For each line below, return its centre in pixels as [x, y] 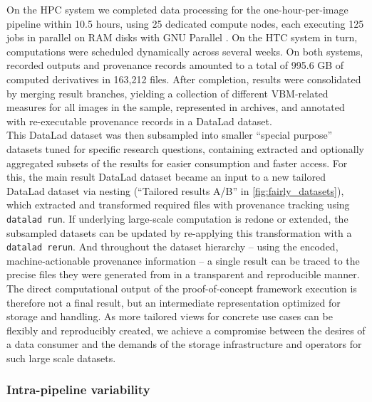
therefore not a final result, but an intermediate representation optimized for [174, 302]
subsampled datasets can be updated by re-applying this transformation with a [179, 232]
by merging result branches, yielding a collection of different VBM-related [167, 93]
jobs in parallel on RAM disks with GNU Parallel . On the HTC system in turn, [182, 37]
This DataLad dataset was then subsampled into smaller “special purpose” [170, 135]
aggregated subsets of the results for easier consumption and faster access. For [177, 163]
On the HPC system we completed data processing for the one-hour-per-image [177, 9]
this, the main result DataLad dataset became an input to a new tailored [166, 177]
